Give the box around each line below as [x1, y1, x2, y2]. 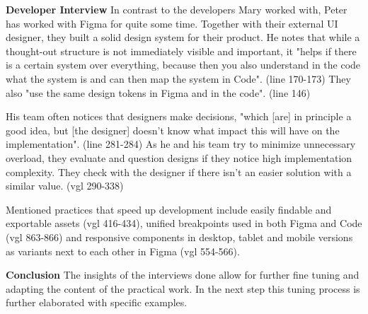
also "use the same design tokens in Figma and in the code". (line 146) [6, 85, 311, 100]
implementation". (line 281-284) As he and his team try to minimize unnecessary [6, 136, 356, 151]
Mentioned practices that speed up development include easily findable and [6, 202, 332, 216]
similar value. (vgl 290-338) [6, 178, 124, 193]
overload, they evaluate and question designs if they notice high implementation [6, 150, 352, 165]
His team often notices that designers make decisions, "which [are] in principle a [6, 109, 352, 124]
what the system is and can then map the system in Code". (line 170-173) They [6, 71, 351, 86]
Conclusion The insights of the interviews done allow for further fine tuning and [6, 267, 360, 282]
